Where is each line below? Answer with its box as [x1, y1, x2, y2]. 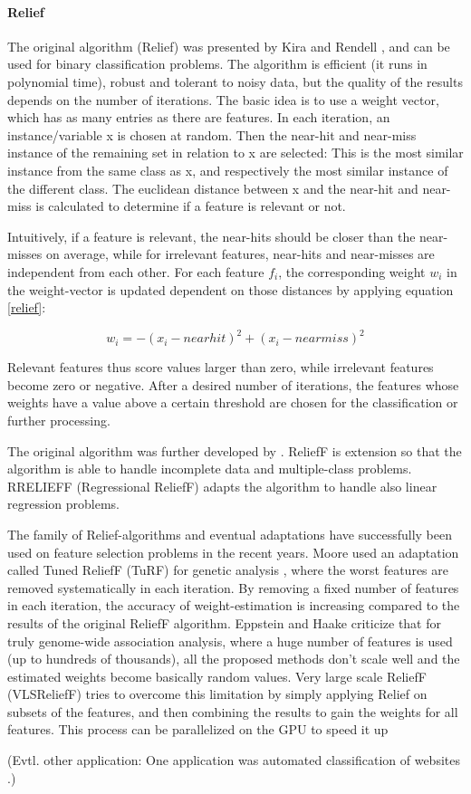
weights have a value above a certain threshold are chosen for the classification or [7, 393, 458, 412]
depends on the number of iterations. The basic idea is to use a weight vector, [7, 90, 439, 109]
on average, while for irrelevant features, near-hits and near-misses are [45, 244, 435, 263]
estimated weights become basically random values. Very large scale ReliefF [7, 666, 427, 685]
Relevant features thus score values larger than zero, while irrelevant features [7, 358, 434, 377]
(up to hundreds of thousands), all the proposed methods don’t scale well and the [7, 649, 460, 668]
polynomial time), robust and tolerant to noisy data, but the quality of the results [7, 72, 463, 91]
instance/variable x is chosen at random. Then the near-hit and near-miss [7, 125, 417, 144]
